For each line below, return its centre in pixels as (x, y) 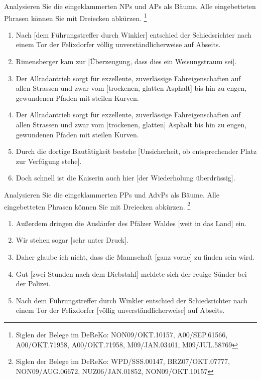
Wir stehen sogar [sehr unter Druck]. (72, 240)
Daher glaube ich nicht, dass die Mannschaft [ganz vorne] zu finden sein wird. (135, 257)
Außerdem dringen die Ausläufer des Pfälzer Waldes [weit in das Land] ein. (131, 223)
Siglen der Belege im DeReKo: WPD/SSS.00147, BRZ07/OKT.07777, (123, 361)
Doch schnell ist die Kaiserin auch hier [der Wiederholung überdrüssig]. (125, 178)
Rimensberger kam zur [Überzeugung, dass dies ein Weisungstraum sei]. (126, 61)
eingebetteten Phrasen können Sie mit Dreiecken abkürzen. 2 (97, 206)
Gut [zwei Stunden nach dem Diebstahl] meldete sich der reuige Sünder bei (131, 273)
